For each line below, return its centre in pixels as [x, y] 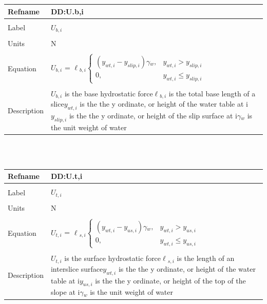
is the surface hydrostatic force [113, 258]
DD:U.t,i [66, 176]
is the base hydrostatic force [109, 93]
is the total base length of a [212, 93]
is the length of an [206, 258]
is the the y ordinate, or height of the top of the [170, 280]
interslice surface [77, 268]
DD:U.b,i [67, 11]
